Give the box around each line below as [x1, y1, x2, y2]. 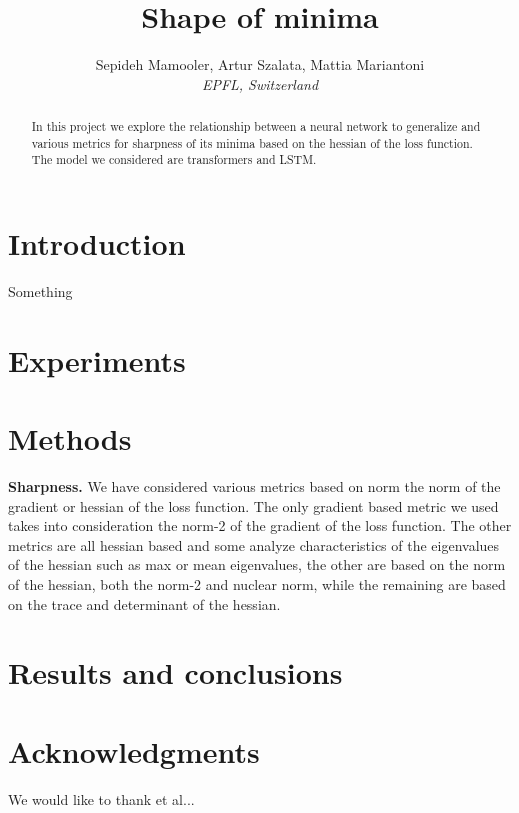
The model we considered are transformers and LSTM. [31, 151, 317, 168]
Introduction [8, 223, 186, 264]
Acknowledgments [8, 730, 260, 771]
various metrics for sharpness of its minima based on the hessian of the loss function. [31, 134, 473, 151]
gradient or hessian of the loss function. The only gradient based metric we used [8, 495, 499, 516]
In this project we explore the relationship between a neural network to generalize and [31, 118, 481, 135]
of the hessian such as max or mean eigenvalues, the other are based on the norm [8, 554, 506, 575]
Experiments [8, 339, 186, 380]
